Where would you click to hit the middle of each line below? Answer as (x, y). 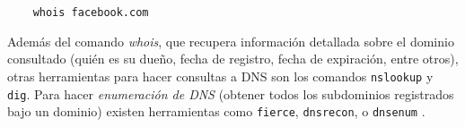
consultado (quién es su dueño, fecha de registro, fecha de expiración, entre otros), (233, 59)
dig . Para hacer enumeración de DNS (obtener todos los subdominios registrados (231, 93)
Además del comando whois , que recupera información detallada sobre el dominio (231, 41)
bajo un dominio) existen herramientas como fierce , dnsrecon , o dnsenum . (216, 111)
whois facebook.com (91, 13)
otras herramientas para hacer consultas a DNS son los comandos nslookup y (220, 76)
